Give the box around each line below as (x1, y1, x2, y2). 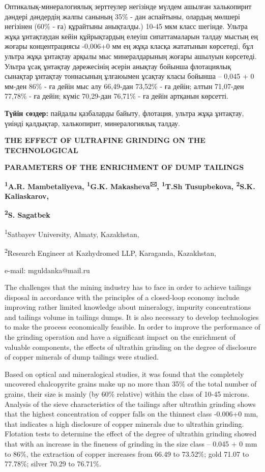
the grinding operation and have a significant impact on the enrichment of (5, 332, 235, 342)
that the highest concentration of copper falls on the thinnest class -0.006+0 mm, (5, 408, 258, 419)
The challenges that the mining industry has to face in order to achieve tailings (5, 282, 251, 292)
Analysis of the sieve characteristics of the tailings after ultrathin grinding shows (5, 398, 256, 409)
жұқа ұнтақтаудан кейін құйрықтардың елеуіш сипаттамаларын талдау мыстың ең (5, 31, 258, 41)
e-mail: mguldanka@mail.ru (5, 264, 90, 275)
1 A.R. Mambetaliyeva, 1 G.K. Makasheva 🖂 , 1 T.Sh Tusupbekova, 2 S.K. (5, 179, 255, 191)
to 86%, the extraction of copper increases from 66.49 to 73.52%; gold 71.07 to (5, 448, 249, 459)
